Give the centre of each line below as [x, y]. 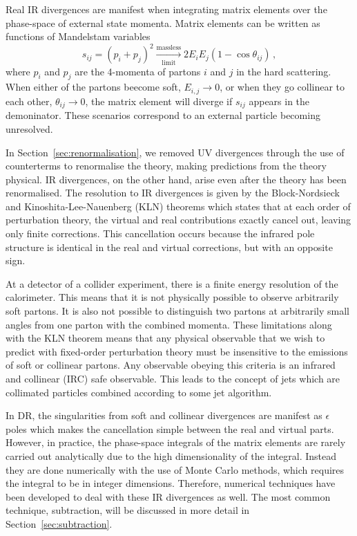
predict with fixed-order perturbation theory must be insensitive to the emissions [177, 351]
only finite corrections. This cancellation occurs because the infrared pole [160, 233]
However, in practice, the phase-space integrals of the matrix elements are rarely [176, 442]
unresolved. [29, 128]
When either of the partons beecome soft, [93, 87]
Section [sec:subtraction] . [59, 523]
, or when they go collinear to [282, 87]
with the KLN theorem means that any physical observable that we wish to [165, 338]
